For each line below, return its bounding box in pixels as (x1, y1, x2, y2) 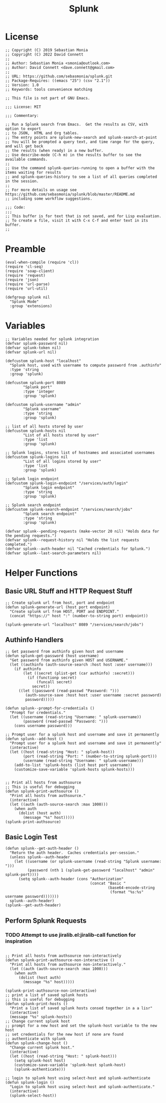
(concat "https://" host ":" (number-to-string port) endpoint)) (9, 613, 149, 618)
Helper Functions (5, 567, 78, 578)
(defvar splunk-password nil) (5, 341, 68, 346)
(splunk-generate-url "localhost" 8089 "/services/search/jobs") (5, 622, 144, 627)
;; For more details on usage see (5, 187, 77, 192)
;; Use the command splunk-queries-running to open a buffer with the (5, 165, 155, 170)
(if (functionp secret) (27, 675, 77, 680)
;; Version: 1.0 (5, 82, 39, 87)
